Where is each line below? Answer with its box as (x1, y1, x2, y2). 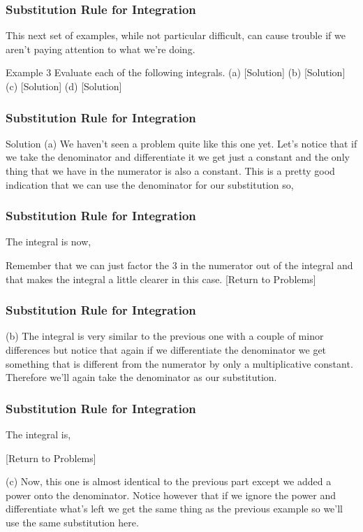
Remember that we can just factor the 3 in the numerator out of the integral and (6, 258, 353, 272)
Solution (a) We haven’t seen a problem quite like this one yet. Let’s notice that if (6, 136, 357, 150)
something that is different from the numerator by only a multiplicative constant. (6, 356, 353, 371)
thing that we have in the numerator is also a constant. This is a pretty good (6, 164, 335, 178)
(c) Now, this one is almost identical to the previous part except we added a (6, 474, 332, 489)
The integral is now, (6, 234, 91, 249)
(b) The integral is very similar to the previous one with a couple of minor (6, 329, 324, 343)
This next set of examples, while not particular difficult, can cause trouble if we (6, 28, 346, 43)
